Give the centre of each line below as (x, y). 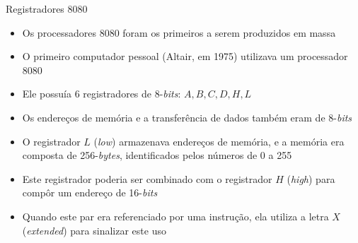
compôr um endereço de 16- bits (90, 192)
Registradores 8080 (47, 8)
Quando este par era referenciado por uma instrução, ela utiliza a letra (175, 216)
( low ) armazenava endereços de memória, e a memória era (219, 141)
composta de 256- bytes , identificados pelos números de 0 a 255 (157, 155)
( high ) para (311, 178)
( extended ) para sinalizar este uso (94, 230)
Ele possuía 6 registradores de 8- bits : (102, 94)
